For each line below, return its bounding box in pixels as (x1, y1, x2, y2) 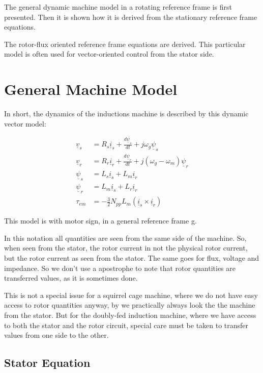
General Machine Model (4, 79, 178, 100)
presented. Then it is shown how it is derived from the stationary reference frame (4, 11, 257, 22)
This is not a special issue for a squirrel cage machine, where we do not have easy (4, 289, 258, 300)
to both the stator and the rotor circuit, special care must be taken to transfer (4, 319, 249, 330)
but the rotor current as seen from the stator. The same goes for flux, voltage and (4, 252, 259, 263)
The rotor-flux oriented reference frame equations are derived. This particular (4, 38, 246, 49)
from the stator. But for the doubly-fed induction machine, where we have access (4, 309, 256, 320)
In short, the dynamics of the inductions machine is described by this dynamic (4, 108, 249, 119)
